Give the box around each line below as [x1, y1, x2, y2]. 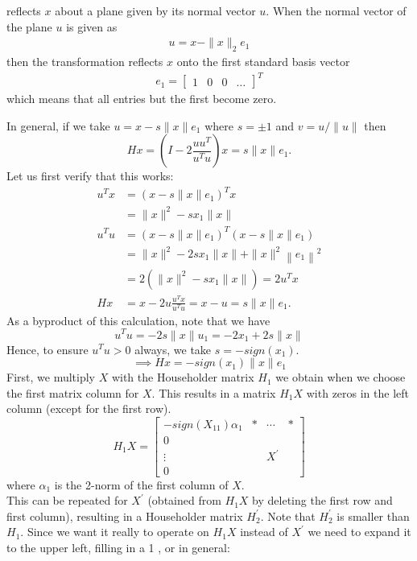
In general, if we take [6, 117, 110, 134]
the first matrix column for [6, 384, 139, 401]
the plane [6, 18, 52, 35]
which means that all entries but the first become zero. [6, 90, 277, 107]
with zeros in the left [306, 384, 410, 401]
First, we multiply [6, 369, 95, 386]
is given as [66, 18, 118, 35]
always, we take [134, 340, 212, 357]
